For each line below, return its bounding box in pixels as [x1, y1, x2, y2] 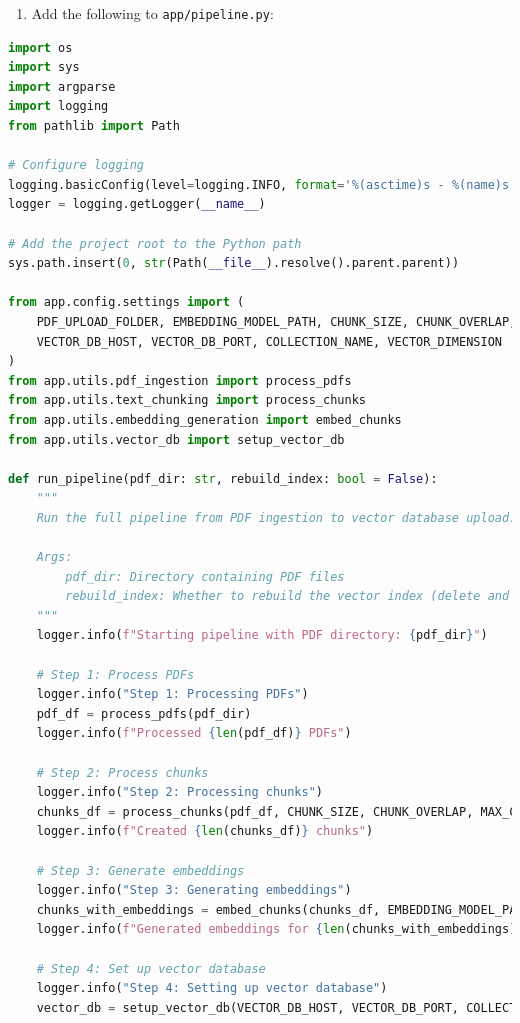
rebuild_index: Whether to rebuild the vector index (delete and [65, 589, 510, 604]
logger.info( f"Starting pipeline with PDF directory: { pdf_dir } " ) [36, 628, 488, 643]
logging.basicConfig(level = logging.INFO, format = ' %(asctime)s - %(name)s [8, 177, 510, 192]
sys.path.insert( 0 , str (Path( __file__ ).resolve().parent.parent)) [8, 256, 460, 271]
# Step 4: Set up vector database [36, 961, 266, 976]
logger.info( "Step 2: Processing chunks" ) [36, 785, 324, 800]
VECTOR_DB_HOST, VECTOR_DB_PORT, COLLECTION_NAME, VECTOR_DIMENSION [36, 334, 502, 349]
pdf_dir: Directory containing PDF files [65, 569, 345, 584]
